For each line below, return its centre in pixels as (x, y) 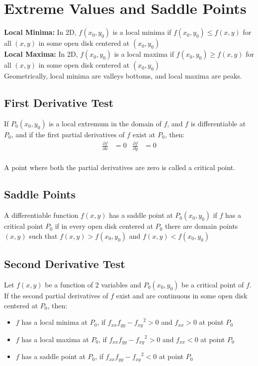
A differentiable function (41, 215)
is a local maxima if (144, 54)
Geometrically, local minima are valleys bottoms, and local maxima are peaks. (123, 76)
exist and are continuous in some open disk (182, 295)
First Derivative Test (59, 103)
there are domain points (201, 226)
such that (43, 235)
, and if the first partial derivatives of (68, 134)
